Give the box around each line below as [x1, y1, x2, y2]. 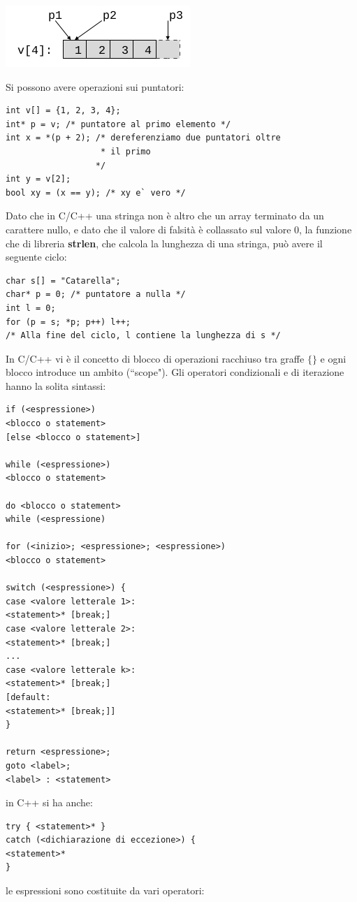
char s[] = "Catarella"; [6, 275, 121, 286]
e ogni [320, 351, 347, 365]
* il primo [101, 146, 151, 157]
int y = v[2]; [6, 174, 71, 184]
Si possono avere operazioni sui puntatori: [6, 79, 184, 94]
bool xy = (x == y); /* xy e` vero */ [6, 187, 186, 198]
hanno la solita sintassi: [6, 378, 106, 393]
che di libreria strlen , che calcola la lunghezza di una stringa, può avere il [6, 235, 323, 250]
